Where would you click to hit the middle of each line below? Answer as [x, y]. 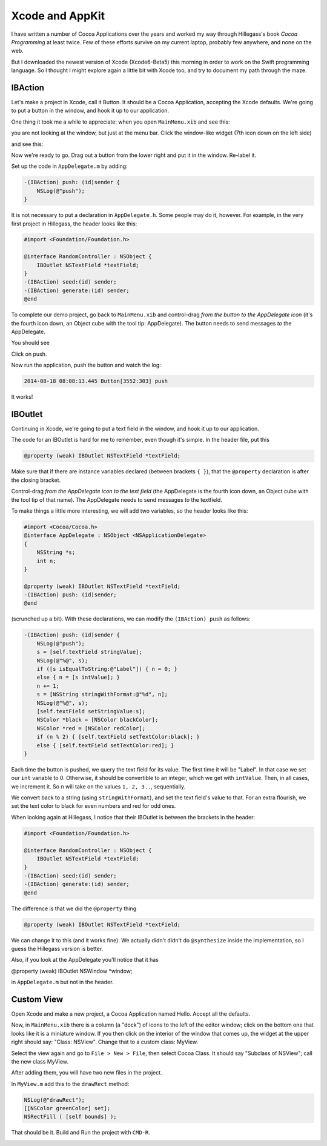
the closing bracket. [36, 480]
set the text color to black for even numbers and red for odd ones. [94, 806]
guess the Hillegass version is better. [57, 948]
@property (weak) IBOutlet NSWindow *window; [72, 971]
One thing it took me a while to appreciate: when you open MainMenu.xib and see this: [121, 122]
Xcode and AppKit [58, 16]
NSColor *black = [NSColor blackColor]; [97, 720]
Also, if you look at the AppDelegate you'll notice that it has [85, 960]
